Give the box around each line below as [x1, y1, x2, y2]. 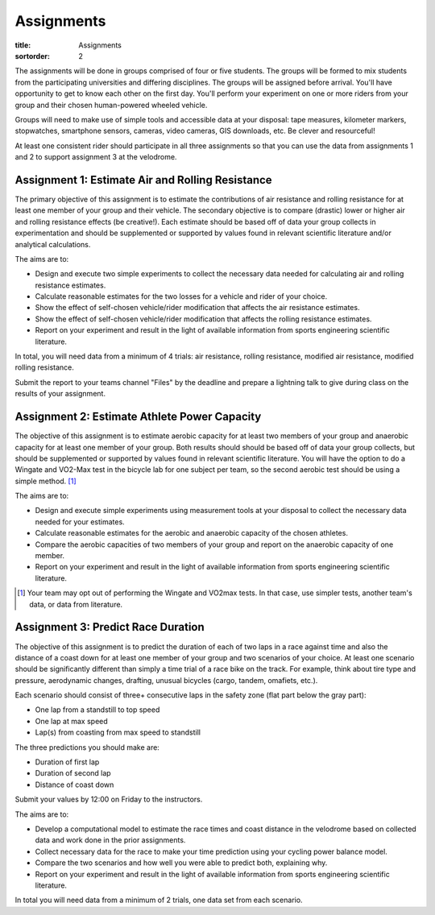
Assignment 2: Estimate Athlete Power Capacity [14, 410, 262, 424]
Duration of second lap [35, 768, 112, 778]
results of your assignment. [14, 389, 106, 399]
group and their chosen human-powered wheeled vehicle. [14, 100, 208, 110]
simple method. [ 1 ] [14, 476, 77, 486]
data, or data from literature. [29, 599, 123, 609]
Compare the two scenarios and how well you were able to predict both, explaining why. [35, 858, 328, 867]
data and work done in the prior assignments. [35, 835, 186, 845]
